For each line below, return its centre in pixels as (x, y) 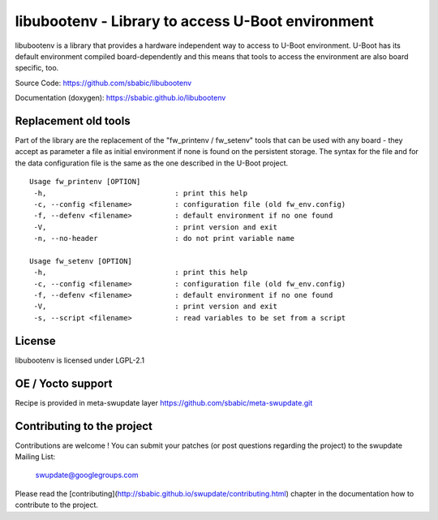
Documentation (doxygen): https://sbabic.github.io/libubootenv (120, 98)
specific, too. (37, 68)
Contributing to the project (84, 426)
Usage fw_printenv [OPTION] (85, 182)
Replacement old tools (73, 120)
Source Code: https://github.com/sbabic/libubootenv (103, 83)
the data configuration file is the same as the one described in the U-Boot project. (152, 163)
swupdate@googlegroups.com (87, 475)
